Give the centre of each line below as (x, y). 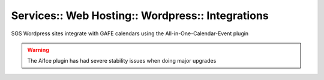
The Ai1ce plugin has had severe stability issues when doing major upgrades (122, 61)
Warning (38, 50)
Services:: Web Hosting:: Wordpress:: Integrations (140, 16)
